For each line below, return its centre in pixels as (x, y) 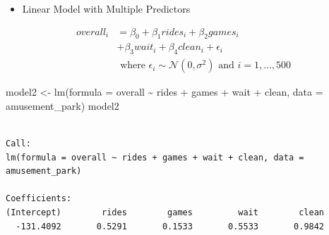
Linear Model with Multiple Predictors (106, 8)
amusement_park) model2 (62, 105)
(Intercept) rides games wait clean (165, 213)
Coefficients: (39, 199)
